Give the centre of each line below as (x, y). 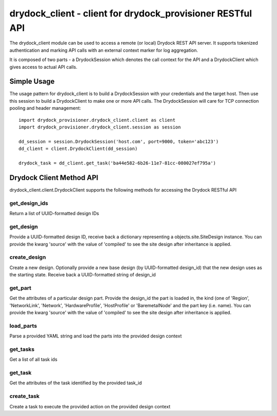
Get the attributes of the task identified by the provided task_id (76, 383)
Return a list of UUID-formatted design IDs (54, 213)
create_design (28, 257)
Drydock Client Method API (54, 177)
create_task (24, 396)
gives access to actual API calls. (43, 67)
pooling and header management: (45, 108)
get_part (21, 288)
